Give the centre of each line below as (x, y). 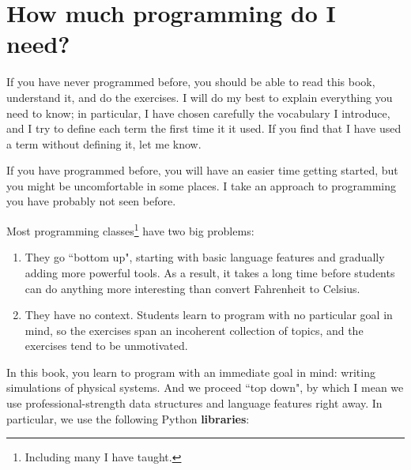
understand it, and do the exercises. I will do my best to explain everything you (200, 97)
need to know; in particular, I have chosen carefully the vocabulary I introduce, (198, 113)
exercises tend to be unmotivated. (106, 346)
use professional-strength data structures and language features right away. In (194, 403)
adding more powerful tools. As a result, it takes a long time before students (210, 272)
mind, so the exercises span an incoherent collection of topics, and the (194, 330)
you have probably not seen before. (91, 201)
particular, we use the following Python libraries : (128, 418)
